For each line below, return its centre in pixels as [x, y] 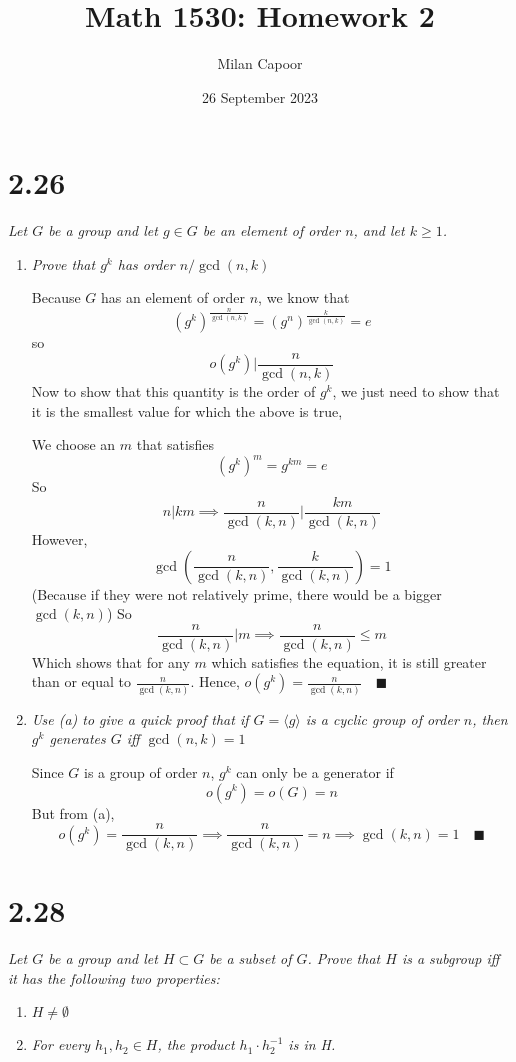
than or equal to [81, 681]
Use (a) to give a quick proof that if [140, 718]
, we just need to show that [416, 391]
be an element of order [271, 230]
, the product [196, 1044]
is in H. [312, 1044]
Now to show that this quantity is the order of [173, 391]
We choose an [73, 444]
